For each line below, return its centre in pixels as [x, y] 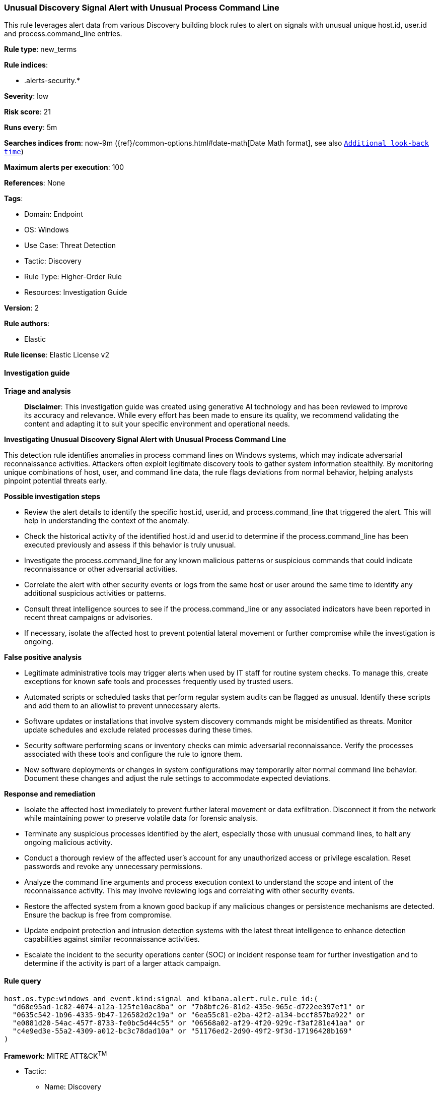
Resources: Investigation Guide [76, 292]
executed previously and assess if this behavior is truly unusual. [130, 544]
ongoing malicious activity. [68, 842]
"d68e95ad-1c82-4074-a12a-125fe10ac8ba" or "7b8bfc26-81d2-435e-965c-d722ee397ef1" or [189, 1007]
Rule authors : [27, 324]
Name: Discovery [73, 1087]
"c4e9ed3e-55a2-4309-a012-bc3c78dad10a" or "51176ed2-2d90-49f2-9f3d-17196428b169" [182, 1031]
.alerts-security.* [52, 81]
